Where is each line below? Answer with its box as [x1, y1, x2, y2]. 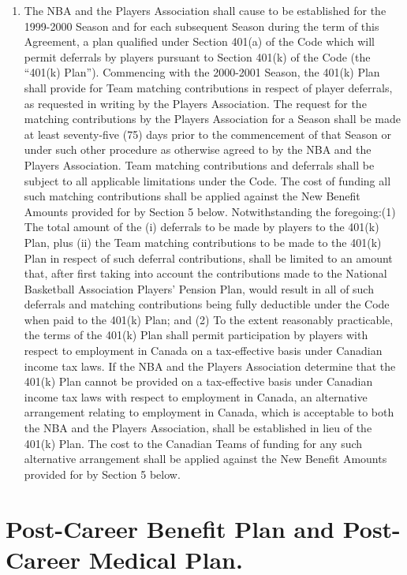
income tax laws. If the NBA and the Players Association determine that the [24, 357, 396, 374]
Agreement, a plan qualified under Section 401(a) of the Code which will [24, 33, 375, 50]
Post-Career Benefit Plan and [6, 512, 334, 544]
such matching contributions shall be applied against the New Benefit [24, 188, 360, 204]
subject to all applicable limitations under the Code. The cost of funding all [24, 172, 391, 189]
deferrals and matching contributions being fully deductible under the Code [24, 296, 390, 312]
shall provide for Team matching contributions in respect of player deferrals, [24, 79, 393, 95]
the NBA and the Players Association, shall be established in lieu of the [24, 420, 372, 436]
